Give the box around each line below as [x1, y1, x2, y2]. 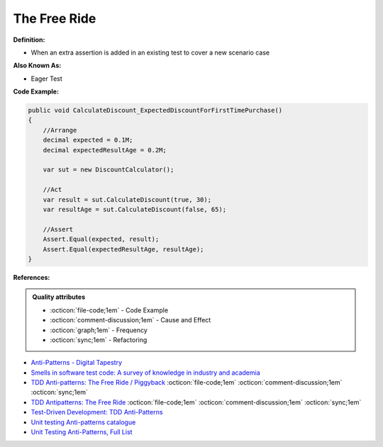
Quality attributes [32, 293, 85, 301]
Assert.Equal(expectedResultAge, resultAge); [43, 245, 204, 253]
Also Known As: [13, 61, 62, 70]
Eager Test [30, 74, 63, 83]
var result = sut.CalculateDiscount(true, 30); [43, 196, 212, 203]
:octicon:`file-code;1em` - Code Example [50, 305, 169, 315]
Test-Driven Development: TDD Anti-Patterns [30, 408, 163, 417]
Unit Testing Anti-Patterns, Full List [30, 428, 133, 436]
